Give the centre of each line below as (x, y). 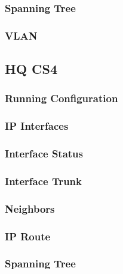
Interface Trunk (43, 181)
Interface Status (44, 154)
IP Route (28, 236)
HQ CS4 (31, 69)
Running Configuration (61, 98)
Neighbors (30, 208)
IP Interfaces (37, 126)
